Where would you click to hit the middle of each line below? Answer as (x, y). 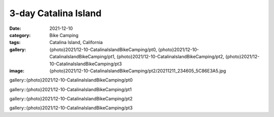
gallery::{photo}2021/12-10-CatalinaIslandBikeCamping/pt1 (71, 89)
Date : (15, 28)
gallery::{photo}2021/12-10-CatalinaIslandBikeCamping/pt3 (71, 108)
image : (17, 70)
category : (20, 35)
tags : (15, 43)
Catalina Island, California (76, 43)
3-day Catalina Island (55, 13)
